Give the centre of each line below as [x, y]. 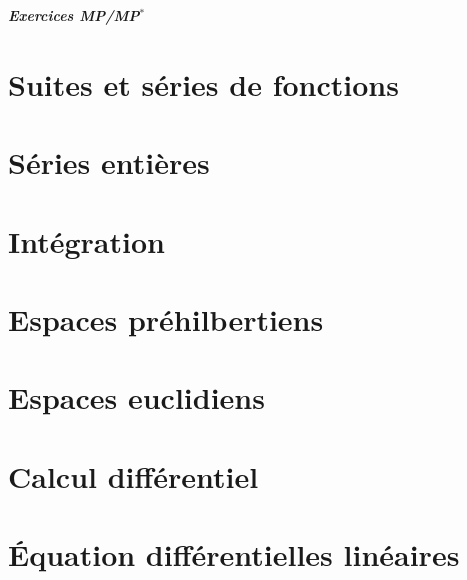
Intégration [86, 240]
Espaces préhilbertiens [166, 318]
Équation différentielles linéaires [234, 554]
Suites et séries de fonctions [203, 83]
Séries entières [109, 162]
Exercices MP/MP [74, 15]
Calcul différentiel [133, 475]
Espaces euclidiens [136, 397]
